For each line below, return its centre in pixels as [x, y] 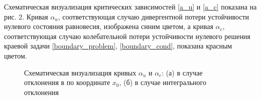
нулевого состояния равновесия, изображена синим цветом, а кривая [109, 26]
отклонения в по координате [67, 82]
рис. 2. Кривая [26, 16]
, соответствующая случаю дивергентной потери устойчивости [154, 16]
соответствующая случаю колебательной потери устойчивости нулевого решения [127, 36]
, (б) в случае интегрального [163, 82]
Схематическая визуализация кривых [80, 72]
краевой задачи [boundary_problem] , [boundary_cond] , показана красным [118, 46]
